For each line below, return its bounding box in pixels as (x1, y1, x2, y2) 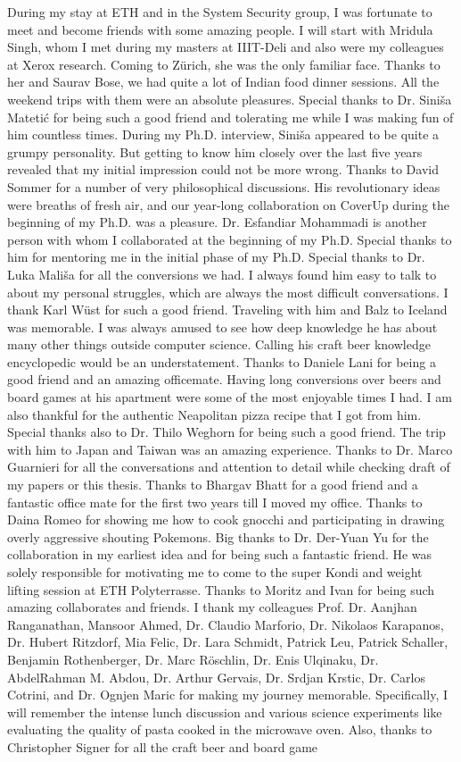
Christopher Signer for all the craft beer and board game (7, 737, 318, 756)
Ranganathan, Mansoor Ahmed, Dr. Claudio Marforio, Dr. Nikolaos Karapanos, (7, 615, 444, 633)
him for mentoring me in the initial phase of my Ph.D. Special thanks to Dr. (7, 247, 425, 266)
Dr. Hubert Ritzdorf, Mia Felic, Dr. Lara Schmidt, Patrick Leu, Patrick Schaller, (7, 632, 449, 651)
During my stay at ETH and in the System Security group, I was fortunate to (7, 3, 432, 21)
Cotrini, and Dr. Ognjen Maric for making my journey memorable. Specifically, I (7, 685, 448, 704)
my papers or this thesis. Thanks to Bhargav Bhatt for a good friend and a (7, 475, 418, 494)
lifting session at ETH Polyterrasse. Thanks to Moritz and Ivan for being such (7, 580, 435, 599)
